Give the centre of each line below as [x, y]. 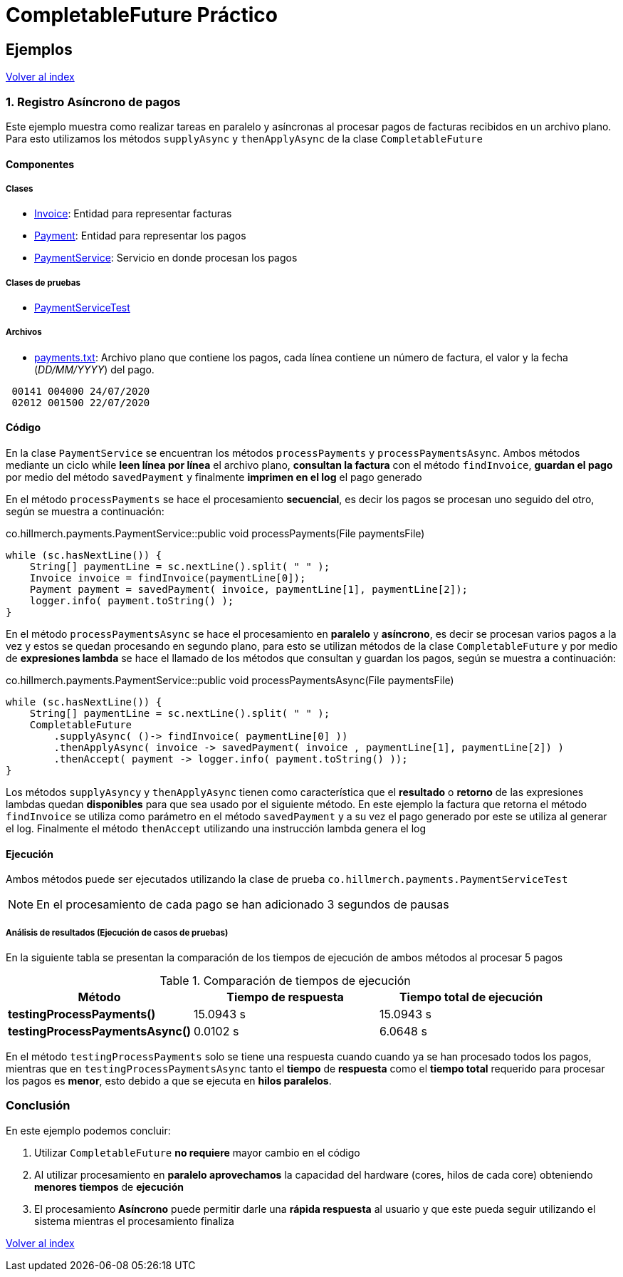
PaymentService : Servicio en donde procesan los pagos [166, 258]
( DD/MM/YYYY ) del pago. [94, 369]
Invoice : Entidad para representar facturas [133, 214]
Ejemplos [39, 49]
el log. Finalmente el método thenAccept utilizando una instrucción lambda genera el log [216, 829]
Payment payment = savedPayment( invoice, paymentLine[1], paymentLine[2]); [249, 590]
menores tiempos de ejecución [109, 1186]
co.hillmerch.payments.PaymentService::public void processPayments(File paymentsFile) [215, 534]
